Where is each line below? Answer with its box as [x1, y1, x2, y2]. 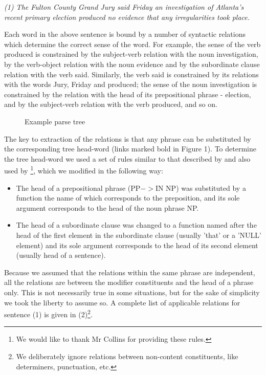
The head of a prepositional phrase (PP [16, 182, 141, 193]
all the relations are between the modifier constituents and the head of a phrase [4, 277, 254, 288]
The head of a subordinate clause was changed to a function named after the [16, 219, 257, 230]
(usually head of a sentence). [16, 250, 106, 260]
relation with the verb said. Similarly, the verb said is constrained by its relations [4, 69, 259, 79]
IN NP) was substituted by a [155, 182, 246, 193]
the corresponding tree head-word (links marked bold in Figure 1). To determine [4, 143, 256, 154]
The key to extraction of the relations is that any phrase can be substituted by [4, 133, 251, 144]
